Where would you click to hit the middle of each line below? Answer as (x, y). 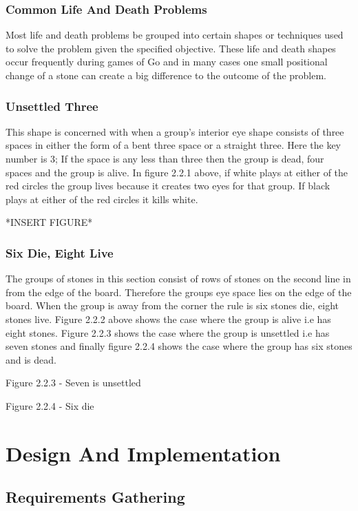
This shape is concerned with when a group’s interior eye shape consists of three (175, 131)
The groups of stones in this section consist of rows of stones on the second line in (178, 279)
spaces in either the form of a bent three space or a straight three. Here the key (173, 145)
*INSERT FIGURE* (49, 222)
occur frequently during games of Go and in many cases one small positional (167, 62)
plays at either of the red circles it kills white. (102, 199)
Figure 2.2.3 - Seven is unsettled (73, 383)
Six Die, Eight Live (60, 252)
